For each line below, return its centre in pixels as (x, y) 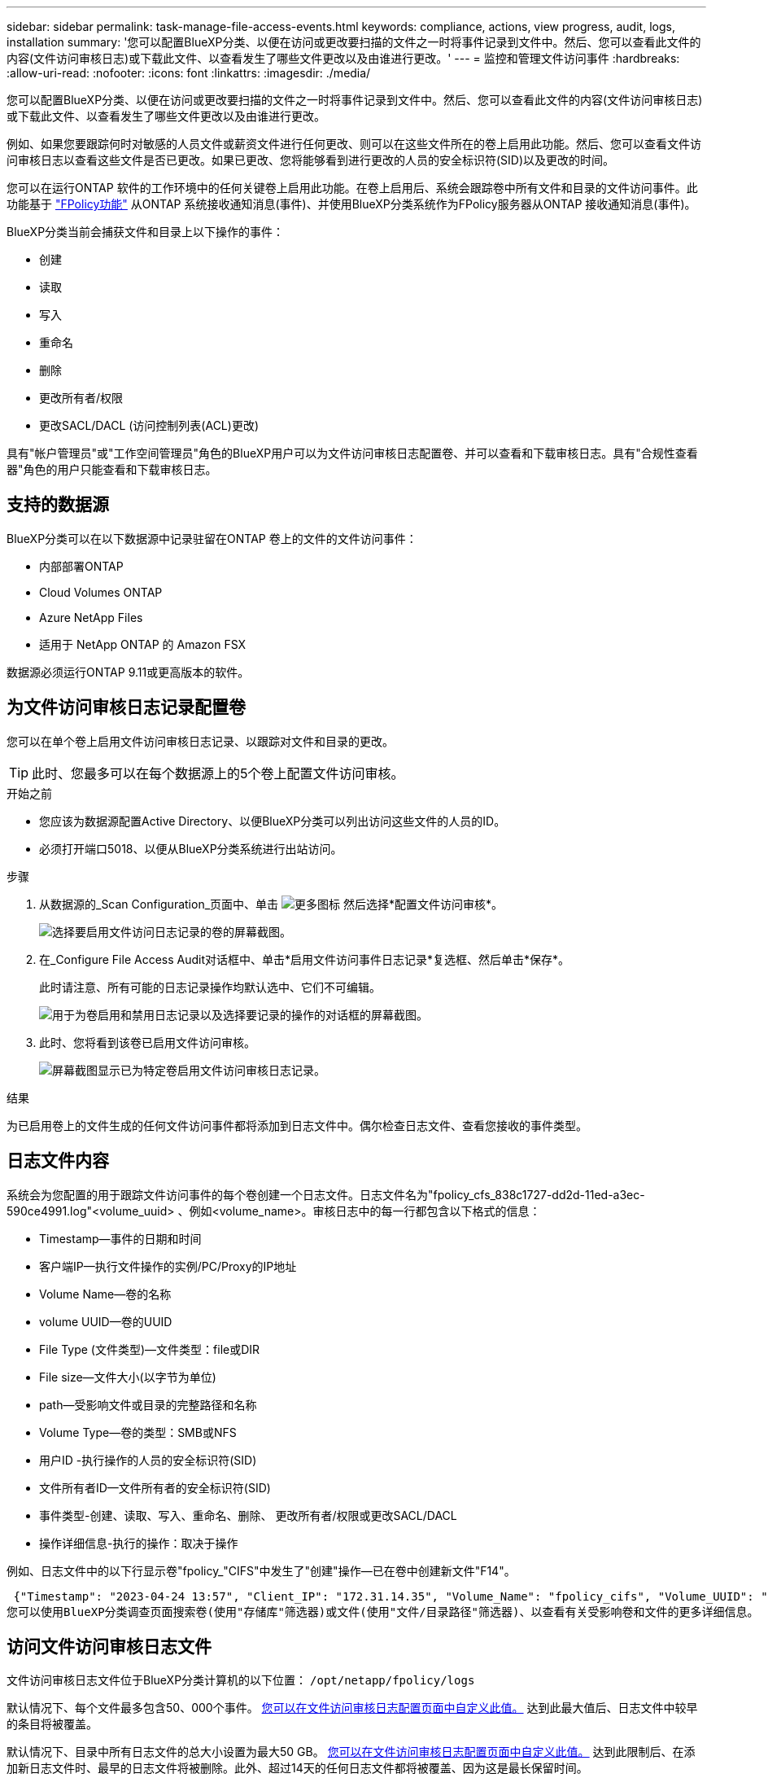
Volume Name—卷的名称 (105, 1294)
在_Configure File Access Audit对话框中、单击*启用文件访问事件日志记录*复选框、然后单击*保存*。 (305, 959)
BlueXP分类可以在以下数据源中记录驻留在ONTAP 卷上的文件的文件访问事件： (212, 538)
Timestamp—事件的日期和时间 (120, 1238)
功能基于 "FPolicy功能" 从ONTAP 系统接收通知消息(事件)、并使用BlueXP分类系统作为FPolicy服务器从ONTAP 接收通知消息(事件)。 (351, 204)
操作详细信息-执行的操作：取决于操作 (139, 1543)
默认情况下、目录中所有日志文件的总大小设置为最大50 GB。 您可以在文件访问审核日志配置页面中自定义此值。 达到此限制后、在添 (351, 1752)
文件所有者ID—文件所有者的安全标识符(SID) (155, 1487)
